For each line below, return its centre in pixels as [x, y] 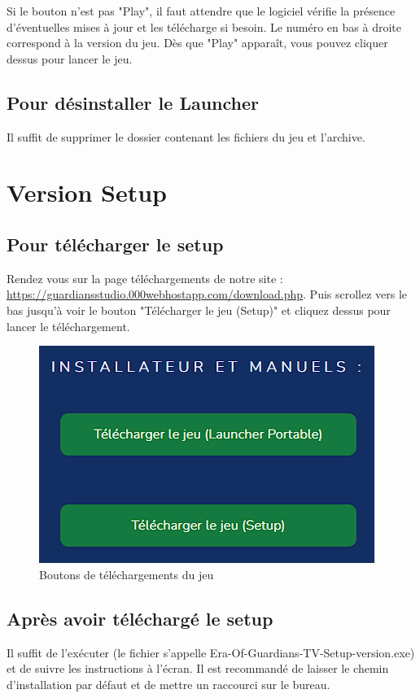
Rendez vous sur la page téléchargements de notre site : [145, 278]
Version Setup [87, 192]
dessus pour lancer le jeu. [70, 58]
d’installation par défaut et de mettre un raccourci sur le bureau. [168, 684]
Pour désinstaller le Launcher [133, 102]
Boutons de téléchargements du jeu [127, 574]
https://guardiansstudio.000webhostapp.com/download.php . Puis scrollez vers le [207, 294]
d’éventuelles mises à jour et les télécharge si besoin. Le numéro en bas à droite [204, 26]
